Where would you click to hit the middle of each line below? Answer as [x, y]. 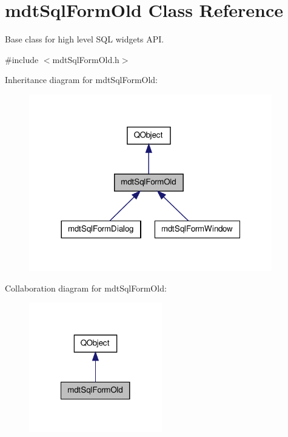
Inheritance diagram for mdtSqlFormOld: [82, 80]
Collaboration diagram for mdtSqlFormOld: [86, 288]
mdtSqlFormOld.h [86, 59]
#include [22, 59]
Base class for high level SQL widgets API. [85, 39]
